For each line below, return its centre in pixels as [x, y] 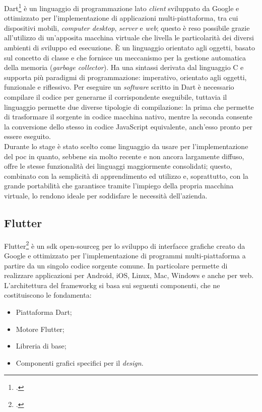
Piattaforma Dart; [44, 312]
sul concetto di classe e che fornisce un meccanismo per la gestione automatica [125, 57]
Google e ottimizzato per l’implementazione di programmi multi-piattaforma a [125, 255]
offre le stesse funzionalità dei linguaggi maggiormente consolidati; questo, [118, 166]
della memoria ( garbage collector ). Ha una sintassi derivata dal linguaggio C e [124, 67]
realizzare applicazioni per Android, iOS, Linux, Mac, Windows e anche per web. [129, 275]
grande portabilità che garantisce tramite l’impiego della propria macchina [119, 186]
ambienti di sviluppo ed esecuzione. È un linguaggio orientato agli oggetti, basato [129, 48]
